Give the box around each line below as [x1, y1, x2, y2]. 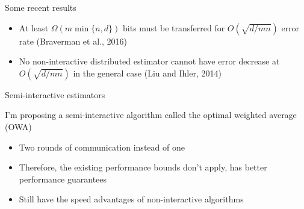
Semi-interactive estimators [5, 88, 105, 101]
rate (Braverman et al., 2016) [19, 34, 127, 47]
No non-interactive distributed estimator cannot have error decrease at [19, 55, 280, 67]
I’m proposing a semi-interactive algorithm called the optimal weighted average [5, 108, 297, 121]
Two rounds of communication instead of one [19, 140, 185, 153]
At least [19, 21, 49, 34]
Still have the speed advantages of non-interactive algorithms [19, 193, 244, 205]
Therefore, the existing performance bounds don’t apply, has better [19, 161, 267, 173]
